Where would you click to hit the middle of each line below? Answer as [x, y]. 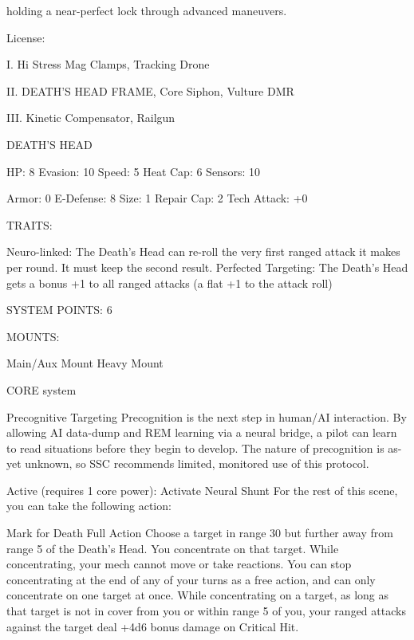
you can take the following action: [89, 506]
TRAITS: [30, 224]
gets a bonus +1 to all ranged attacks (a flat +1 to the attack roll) [170, 283]
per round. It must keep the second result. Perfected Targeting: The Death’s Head [207, 267]
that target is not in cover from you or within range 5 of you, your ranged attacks [206, 611]
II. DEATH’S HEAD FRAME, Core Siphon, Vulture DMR [150, 90]
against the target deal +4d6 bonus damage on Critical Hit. [153, 626]
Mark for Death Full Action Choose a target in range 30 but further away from [200, 533]
